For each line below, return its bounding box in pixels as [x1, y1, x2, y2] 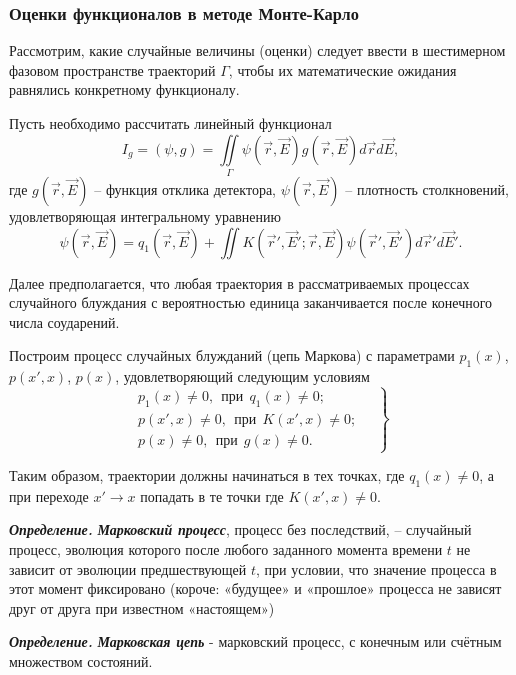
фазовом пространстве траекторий [9, 59, 216, 80]
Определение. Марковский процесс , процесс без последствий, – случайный [9, 519, 472, 540]
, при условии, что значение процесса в [255, 558, 497, 579]
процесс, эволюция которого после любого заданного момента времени [9, 539, 443, 560]
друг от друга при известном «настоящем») [9, 597, 275, 618]
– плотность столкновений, [345, 178, 509, 199]
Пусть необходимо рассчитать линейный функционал [9, 113, 332, 133]
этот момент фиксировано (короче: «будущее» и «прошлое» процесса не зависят [9, 578, 502, 599]
